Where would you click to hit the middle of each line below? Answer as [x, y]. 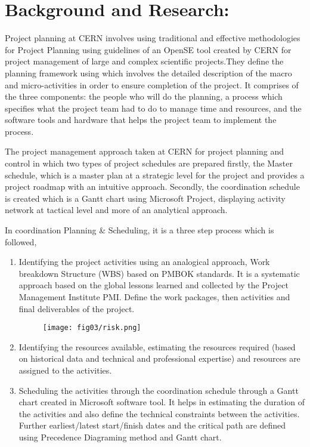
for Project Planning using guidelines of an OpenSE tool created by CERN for [148, 49]
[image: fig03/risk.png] [92, 328]
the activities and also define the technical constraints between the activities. [159, 413]
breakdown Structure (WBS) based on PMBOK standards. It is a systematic [159, 273]
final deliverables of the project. [77, 308]
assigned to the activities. [65, 370]
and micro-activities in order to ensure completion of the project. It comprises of [152, 84]
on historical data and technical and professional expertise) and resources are [159, 358]
